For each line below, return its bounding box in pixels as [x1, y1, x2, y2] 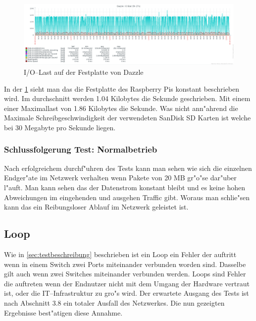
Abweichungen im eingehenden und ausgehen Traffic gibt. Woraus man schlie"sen [4, 192, 250, 202]
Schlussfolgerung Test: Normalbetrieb [4, 143, 157, 156]
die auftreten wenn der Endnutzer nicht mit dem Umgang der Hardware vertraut [4, 278, 250, 288]
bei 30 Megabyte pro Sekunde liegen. [4, 122, 116, 132]
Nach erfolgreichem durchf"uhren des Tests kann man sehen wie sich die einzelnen [4, 162, 252, 173]
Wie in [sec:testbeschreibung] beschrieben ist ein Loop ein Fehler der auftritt [4, 249, 237, 259]
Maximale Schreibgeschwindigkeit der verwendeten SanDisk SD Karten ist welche [4, 112, 251, 123]
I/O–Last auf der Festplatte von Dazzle [24, 66, 144, 77]
